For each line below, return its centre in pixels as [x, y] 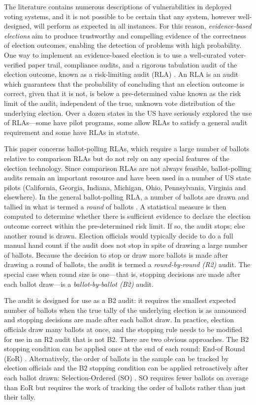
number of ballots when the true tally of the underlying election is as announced [125, 310]
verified [15, 64]
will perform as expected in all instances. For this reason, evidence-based [143, 26]
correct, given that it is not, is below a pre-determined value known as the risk [123, 93]
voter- [237, 54]
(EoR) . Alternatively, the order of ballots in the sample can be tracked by [116, 358]
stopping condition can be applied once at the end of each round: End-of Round [125, 349]
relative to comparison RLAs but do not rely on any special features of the [117, 158]
